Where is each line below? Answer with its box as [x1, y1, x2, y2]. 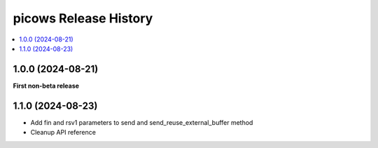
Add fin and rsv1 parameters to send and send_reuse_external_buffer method [30, 118, 253, 126]
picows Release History [13, 11, 153, 26]
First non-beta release [13, 81, 80, 90]
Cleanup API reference [30, 128, 96, 137]
